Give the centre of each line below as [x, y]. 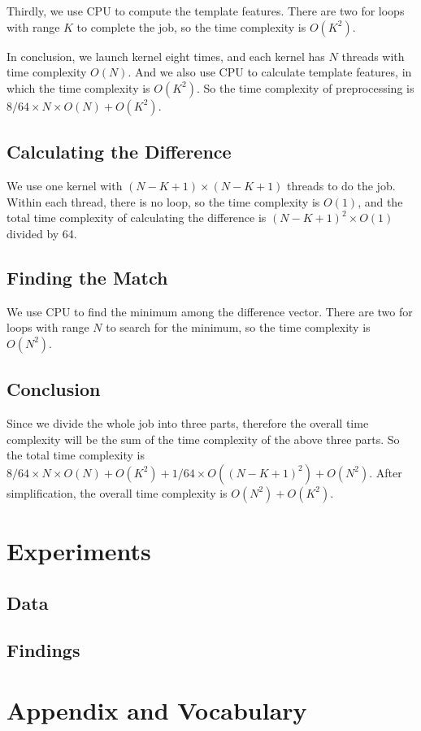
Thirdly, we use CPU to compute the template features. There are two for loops [206, 11]
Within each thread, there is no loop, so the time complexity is [163, 201]
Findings [43, 650]
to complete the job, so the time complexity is [191, 26]
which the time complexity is [78, 87]
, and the [380, 201]
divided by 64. [42, 233]
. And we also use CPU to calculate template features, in [270, 72]
